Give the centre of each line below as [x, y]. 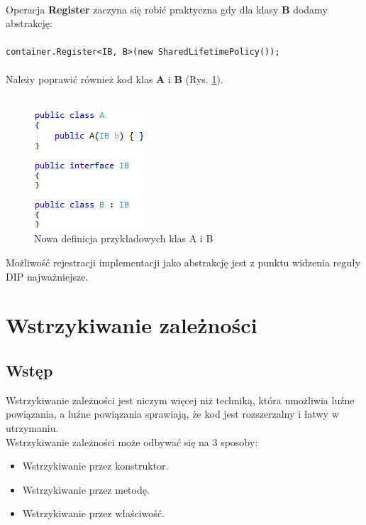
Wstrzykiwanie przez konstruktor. [95, 466]
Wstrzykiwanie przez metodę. [86, 489]
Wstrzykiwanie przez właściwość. [93, 513]
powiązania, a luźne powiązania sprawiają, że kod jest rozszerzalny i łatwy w [172, 414]
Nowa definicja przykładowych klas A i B [124, 238]
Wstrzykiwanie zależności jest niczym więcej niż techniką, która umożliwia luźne [180, 400]
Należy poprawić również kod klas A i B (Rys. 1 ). [115, 79]
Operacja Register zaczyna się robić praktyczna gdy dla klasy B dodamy [167, 9]
